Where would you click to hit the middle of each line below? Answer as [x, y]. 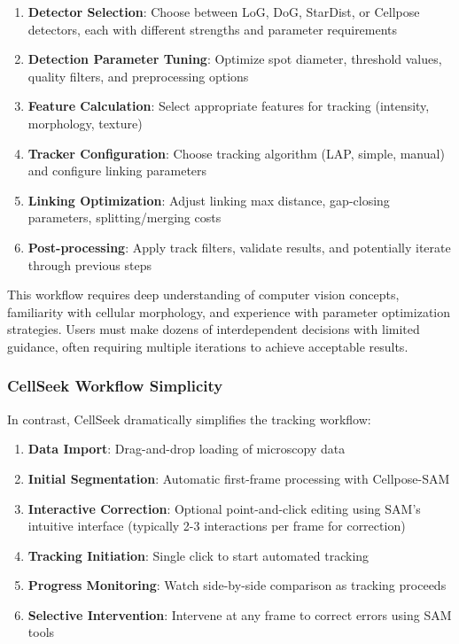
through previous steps [89, 264]
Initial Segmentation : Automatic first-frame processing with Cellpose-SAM [239, 478]
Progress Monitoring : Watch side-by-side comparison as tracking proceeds [237, 585]
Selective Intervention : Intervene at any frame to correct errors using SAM [240, 614]
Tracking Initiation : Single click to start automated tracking [198, 555]
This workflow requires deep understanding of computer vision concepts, [203, 295]
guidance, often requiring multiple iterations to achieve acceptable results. [208, 346]
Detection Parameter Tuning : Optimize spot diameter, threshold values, [235, 59]
